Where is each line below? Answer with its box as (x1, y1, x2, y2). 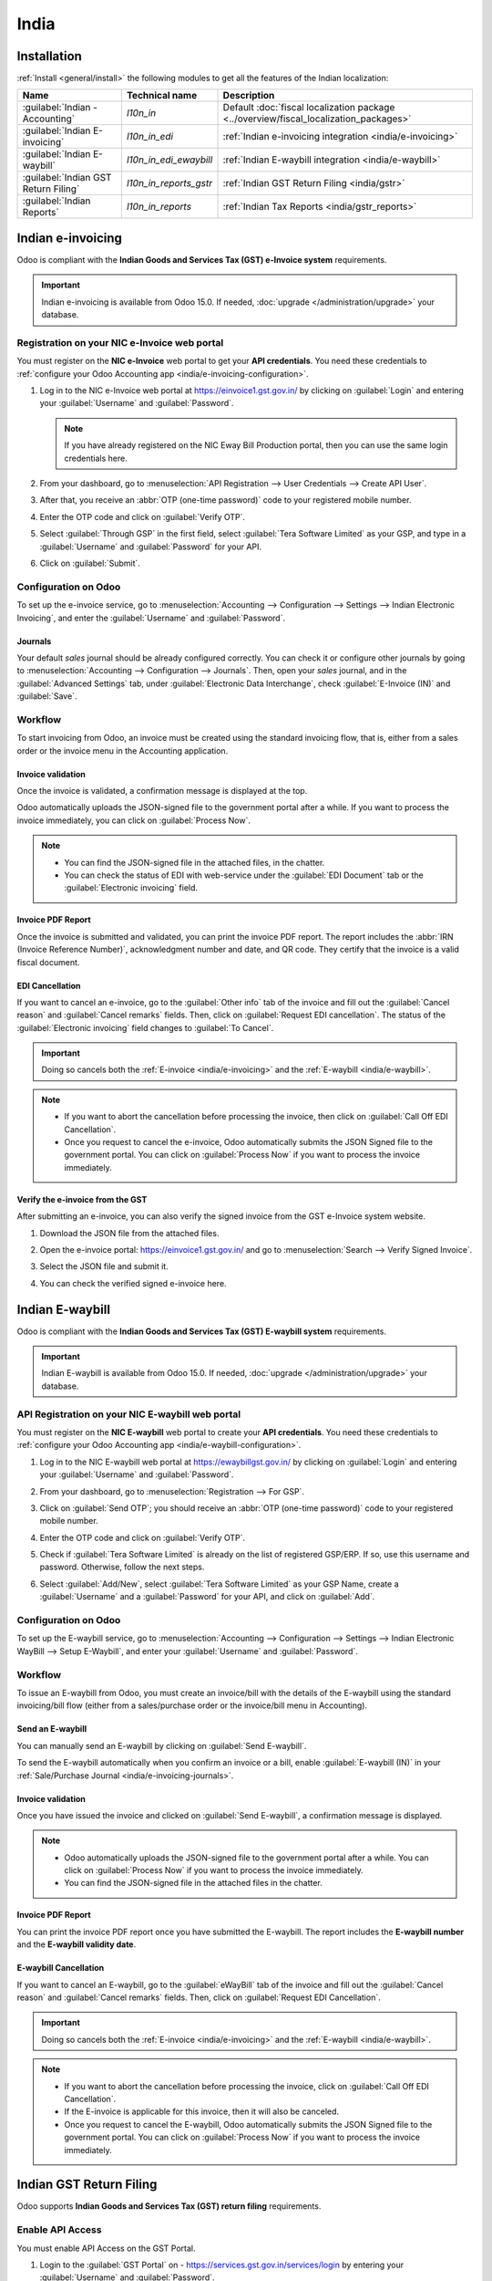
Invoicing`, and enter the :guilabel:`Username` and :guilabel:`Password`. (16, 612, 286, 623)
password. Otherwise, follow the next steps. (39, 1561, 205, 1573)
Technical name (126, 89, 198, 102)
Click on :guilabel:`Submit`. (39, 557, 141, 568)
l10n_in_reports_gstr (126, 177, 213, 190)
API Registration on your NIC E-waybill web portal (16, 1408, 241, 1421)
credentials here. (64, 453, 128, 463)
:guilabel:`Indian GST (22, 172, 112, 184)
